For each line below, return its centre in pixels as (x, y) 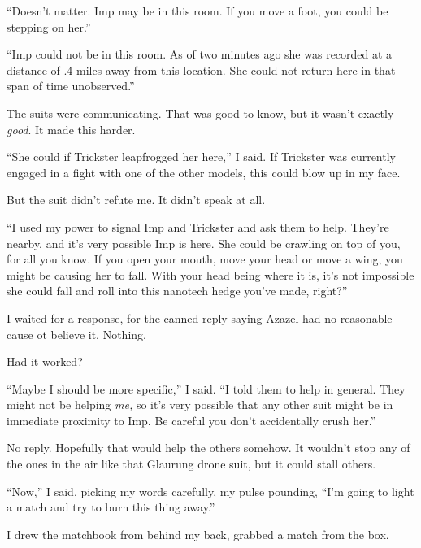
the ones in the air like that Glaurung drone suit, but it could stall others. (191, 464)
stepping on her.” (49, 26)
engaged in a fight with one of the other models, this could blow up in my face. (204, 172)
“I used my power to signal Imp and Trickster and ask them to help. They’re (198, 226)
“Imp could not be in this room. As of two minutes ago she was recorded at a (200, 54)
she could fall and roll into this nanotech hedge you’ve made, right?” (177, 291)
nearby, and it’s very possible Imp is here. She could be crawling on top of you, (204, 243)
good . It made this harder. (71, 129)
